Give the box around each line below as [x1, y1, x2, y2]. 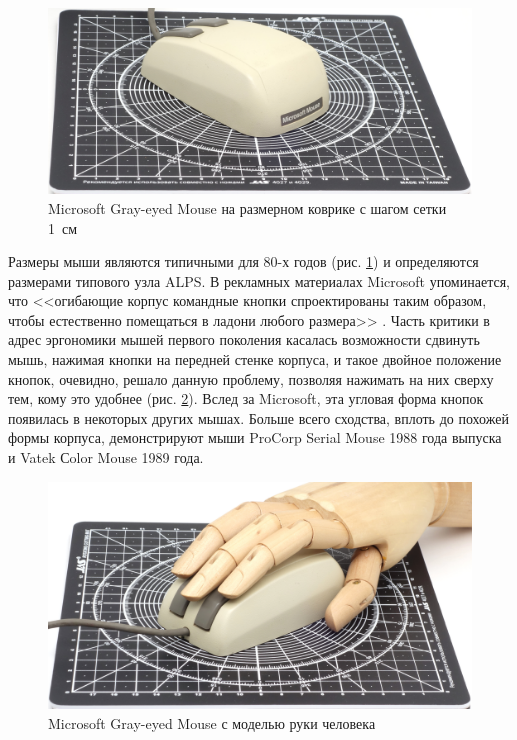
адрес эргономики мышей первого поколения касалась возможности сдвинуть [8, 329, 480, 350]
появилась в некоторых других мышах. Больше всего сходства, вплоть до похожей [8, 407, 509, 428]
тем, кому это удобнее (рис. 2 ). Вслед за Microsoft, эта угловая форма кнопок [8, 388, 484, 409]
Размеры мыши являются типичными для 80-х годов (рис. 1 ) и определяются [8, 251, 479, 272]
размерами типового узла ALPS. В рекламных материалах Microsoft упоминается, [8, 270, 510, 291]
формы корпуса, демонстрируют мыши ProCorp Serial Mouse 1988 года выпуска [8, 427, 502, 448]
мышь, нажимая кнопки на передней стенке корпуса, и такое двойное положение [8, 349, 502, 370]
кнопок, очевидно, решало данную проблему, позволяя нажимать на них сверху [8, 368, 494, 389]
